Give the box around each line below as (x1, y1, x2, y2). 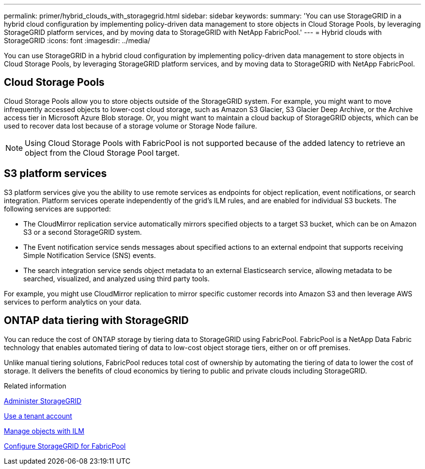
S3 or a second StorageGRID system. (23, 227, 142, 236)
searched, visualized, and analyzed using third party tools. (23, 274, 210, 283)
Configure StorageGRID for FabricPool (4, 441, 126, 450)
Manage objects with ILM (4, 426, 84, 435)
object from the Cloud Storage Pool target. (25, 147, 180, 158)
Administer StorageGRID (4, 396, 82, 405)
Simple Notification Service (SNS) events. (23, 251, 156, 259)
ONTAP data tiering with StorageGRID (4, 314, 189, 327)
